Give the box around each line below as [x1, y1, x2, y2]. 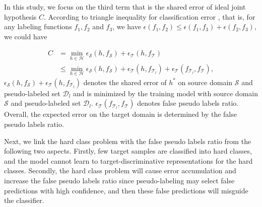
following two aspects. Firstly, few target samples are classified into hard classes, [4, 146, 252, 156]
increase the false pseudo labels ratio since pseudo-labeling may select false [4, 175, 235, 186]
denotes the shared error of [83, 77, 167, 87]
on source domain [178, 77, 233, 87]
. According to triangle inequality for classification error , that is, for [44, 11, 255, 22]
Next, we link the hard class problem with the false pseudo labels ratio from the [4, 135, 251, 146]
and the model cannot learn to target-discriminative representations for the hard [4, 155, 253, 166]
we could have [4, 31, 47, 41]
